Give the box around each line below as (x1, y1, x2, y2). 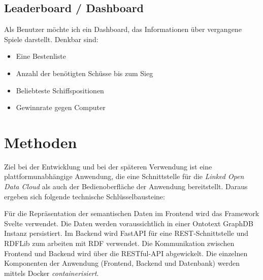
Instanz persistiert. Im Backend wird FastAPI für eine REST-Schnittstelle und (4, 228, 249, 238)
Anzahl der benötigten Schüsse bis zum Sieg (16, 67, 153, 78)
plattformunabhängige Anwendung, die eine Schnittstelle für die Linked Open (4, 171, 244, 182)
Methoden (4, 131, 77, 152)
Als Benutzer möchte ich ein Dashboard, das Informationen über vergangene (4, 24, 242, 34)
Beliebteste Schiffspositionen (16, 85, 104, 95)
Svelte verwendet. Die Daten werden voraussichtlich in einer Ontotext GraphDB (4, 218, 253, 228)
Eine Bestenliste (16, 51, 66, 61)
